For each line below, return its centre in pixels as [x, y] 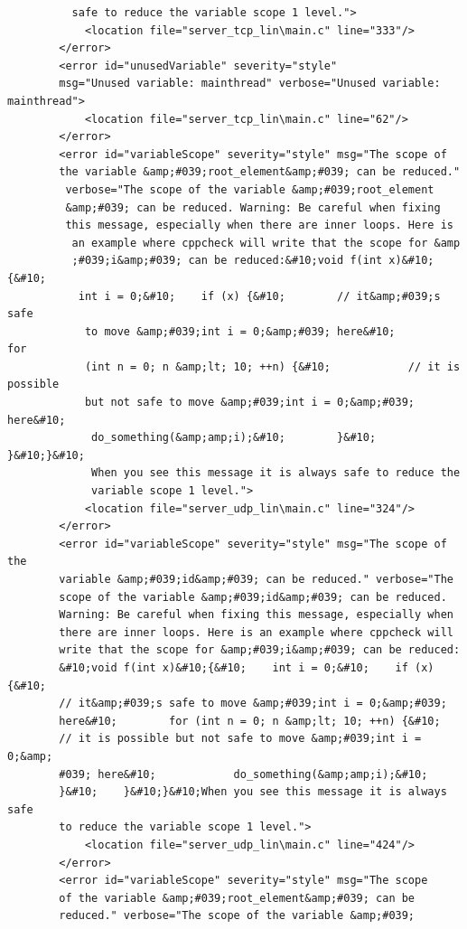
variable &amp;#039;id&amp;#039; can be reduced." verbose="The [256, 579]
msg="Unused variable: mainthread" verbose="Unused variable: [250, 84]
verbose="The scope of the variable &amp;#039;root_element [250, 189]
